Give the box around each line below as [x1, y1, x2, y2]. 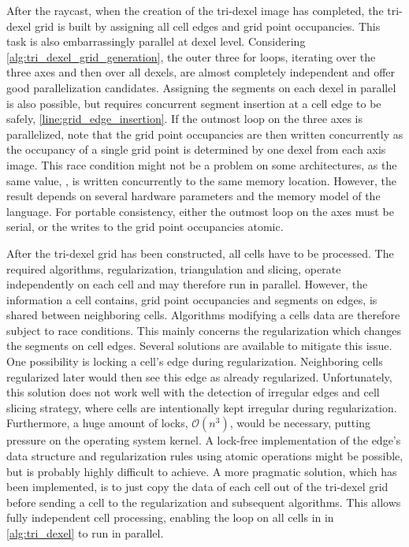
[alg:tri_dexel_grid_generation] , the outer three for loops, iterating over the [6, 48, 376, 65]
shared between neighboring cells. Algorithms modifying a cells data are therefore [6, 307, 400, 323]
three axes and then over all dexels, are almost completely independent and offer [6, 64, 396, 80]
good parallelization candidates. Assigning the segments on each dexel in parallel [6, 79, 396, 95]
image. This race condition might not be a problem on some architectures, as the [6, 156, 397, 173]
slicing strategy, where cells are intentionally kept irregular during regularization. [6, 399, 397, 415]
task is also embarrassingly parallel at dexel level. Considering [6, 33, 306, 50]
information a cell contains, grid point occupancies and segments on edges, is [6, 291, 377, 307]
